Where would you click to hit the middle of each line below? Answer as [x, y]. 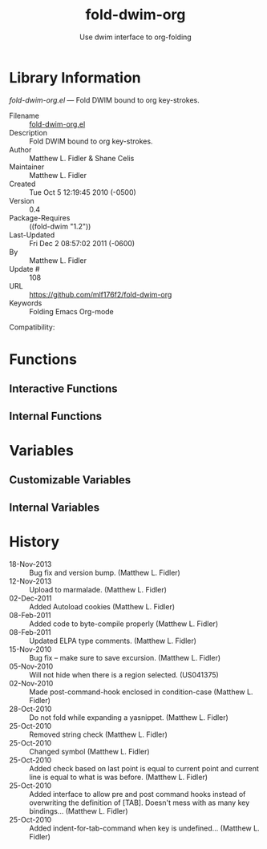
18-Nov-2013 [30, 564]
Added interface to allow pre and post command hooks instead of [138, 794]
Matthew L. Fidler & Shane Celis [82, 158]
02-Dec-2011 [30, 598]
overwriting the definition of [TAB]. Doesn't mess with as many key [140, 803]
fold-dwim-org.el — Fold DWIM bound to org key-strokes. [104, 100]
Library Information [75, 77]
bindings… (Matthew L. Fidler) [79, 811]
